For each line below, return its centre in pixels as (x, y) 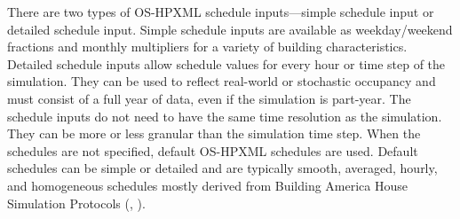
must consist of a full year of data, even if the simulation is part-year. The (209, 98)
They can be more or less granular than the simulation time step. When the (214, 133)
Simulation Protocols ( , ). (76, 203)
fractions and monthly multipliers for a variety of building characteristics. (207, 47)
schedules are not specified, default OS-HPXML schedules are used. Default (213, 150)
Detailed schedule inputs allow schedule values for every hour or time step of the (226, 63)
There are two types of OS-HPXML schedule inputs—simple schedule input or (221, 12)
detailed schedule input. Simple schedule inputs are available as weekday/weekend (230, 29)
